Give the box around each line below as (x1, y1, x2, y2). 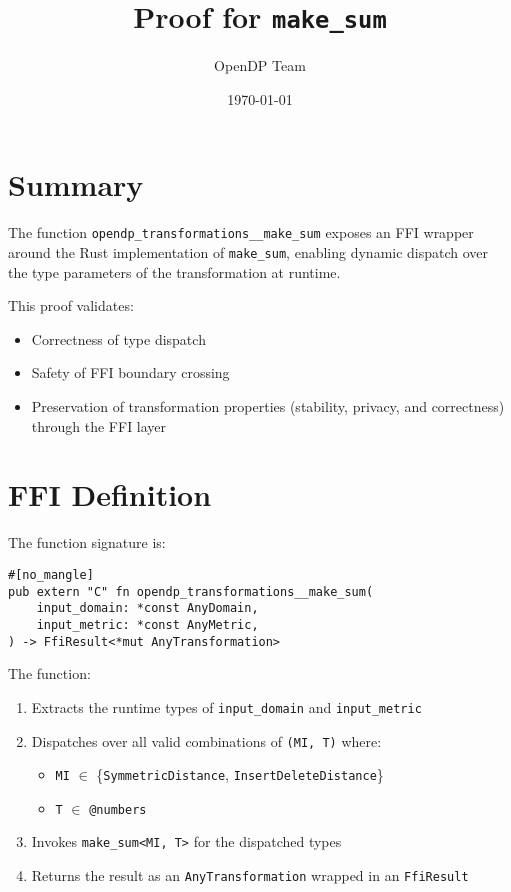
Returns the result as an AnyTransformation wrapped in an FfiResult (31, 865, 469, 886)
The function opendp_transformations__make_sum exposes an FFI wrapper (8, 222, 474, 243)
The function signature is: (8, 532, 166, 553)
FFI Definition (8, 474, 212, 515)
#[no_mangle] (8, 567, 94, 582)
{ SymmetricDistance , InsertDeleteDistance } (96, 764, 384, 785)
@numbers (89, 802, 147, 817)
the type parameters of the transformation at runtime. (8, 261, 341, 282)
